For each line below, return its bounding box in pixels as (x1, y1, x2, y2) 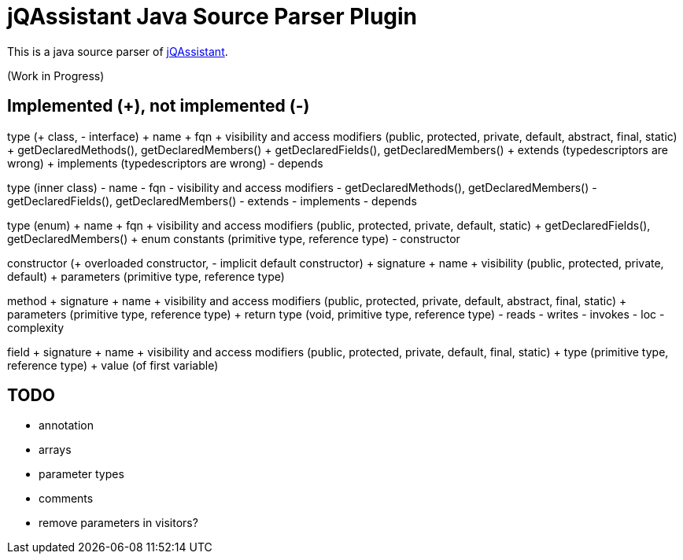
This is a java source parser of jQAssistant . (7, 44, 228, 58)
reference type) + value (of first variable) (7, 358, 219, 372)
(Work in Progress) (7, 68, 105, 83)
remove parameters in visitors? (39, 516, 198, 530)
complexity (7, 320, 65, 334)
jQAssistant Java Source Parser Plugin (7, 3, 418, 30)
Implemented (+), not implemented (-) (7, 96, 310, 116)
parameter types (39, 467, 124, 481)
